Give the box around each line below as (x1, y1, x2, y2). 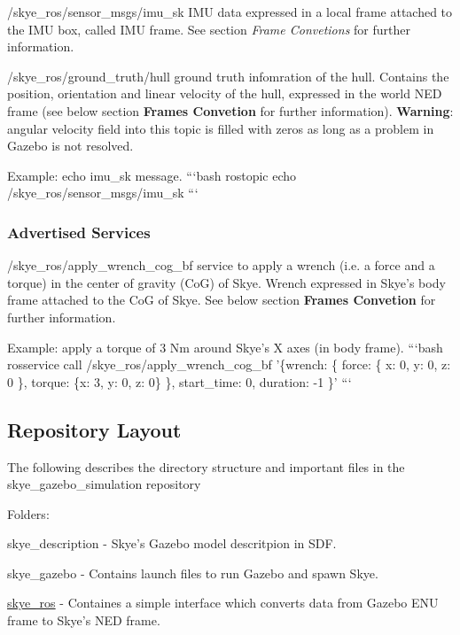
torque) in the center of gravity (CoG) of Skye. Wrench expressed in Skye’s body (7, 273, 446, 291)
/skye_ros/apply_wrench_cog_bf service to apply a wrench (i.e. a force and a (7, 256, 435, 275)
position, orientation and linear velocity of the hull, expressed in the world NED (7, 84, 442, 103)
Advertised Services (7, 221, 151, 243)
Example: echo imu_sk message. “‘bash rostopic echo (7, 166, 297, 184)
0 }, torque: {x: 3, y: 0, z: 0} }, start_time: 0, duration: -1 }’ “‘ (7, 372, 352, 391)
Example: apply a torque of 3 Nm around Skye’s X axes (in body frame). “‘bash (7, 337, 443, 356)
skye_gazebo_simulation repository (7, 475, 201, 493)
